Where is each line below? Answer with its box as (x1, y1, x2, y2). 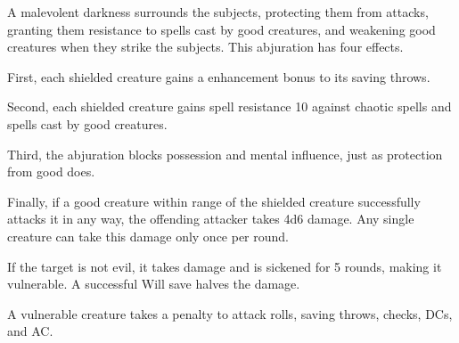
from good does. (7, 162, 95, 181)
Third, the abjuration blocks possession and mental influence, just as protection (7, 144, 443, 163)
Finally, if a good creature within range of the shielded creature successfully (7, 192, 421, 210)
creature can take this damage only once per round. (7, 226, 290, 245)
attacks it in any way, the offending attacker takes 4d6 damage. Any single (7, 209, 414, 228)
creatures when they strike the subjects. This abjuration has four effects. (7, 37, 404, 56)
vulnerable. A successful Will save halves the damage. (7, 274, 300, 293)
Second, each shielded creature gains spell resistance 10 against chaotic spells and (7, 97, 452, 116)
